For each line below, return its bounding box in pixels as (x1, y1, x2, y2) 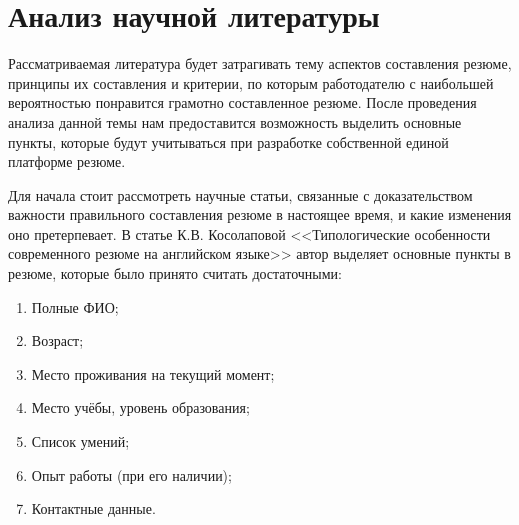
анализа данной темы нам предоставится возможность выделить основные (8, 111, 462, 132)
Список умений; (31, 431, 130, 452)
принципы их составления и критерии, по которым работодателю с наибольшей (8, 72, 494, 93)
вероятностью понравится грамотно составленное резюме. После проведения (8, 92, 477, 113)
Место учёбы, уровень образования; (31, 397, 250, 418)
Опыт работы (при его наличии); (31, 464, 232, 485)
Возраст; (31, 330, 84, 351)
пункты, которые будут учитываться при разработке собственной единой (8, 131, 449, 152)
